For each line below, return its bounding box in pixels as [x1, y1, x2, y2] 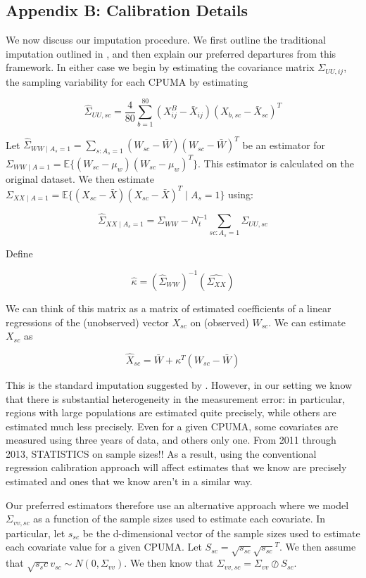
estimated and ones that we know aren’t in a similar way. [6, 474, 253, 489]
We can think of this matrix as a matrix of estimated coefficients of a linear [6, 300, 332, 315]
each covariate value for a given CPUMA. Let [6, 539, 202, 554]
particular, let [6, 525, 65, 540]
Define [6, 245, 33, 260]
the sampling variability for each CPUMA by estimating [6, 74, 248, 89]
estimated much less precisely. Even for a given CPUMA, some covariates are [6, 418, 339, 433]
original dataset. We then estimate [6, 171, 154, 186]
